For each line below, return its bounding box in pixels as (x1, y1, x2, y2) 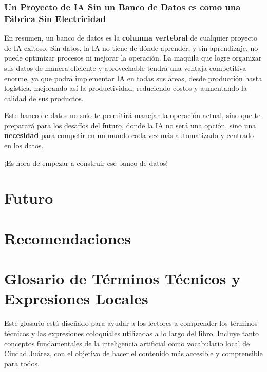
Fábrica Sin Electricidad (4, 12, 106, 25)
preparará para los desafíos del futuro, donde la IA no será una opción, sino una (4, 120, 256, 130)
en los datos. (4, 140, 44, 151)
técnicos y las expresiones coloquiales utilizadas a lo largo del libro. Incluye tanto (4, 327, 259, 338)
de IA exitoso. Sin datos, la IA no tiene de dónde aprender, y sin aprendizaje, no (4, 42, 258, 53)
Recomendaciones (4, 227, 131, 248)
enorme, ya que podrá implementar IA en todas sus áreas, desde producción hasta (4, 72, 262, 83)
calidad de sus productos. (4, 92, 84, 103)
